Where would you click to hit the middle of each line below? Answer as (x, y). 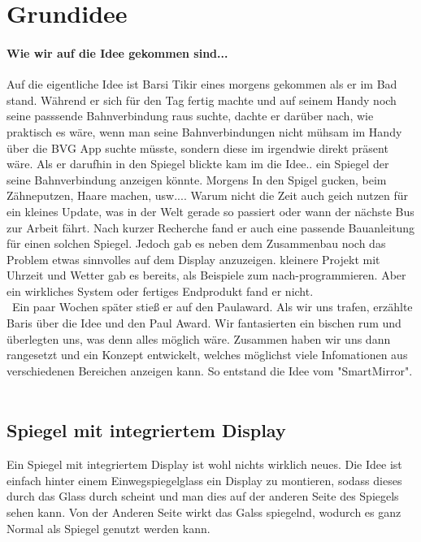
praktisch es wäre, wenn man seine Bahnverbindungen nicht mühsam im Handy (204, 131)
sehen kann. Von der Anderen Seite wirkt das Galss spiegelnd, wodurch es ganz (204, 512)
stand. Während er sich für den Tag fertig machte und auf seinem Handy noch (202, 100)
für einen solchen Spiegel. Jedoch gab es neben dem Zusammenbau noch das (196, 243)
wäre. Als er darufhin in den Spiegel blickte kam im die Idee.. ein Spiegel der (198, 164)
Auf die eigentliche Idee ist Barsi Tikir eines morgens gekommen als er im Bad (202, 84)
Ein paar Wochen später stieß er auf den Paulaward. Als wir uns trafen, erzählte (212, 307)
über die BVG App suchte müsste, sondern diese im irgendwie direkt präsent (197, 147)
